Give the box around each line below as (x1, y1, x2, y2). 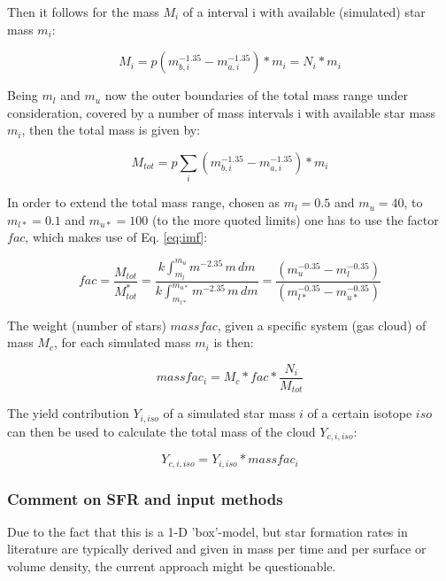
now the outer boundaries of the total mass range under (104, 86, 408, 105)
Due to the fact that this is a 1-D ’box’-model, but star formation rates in (7, 522, 408, 540)
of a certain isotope (307, 404, 412, 422)
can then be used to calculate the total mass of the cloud (7, 422, 316, 440)
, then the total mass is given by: (21, 120, 201, 139)
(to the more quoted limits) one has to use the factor (151, 210, 439, 229)
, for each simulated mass (53, 333, 191, 352)
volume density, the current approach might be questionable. (7, 557, 336, 576)
